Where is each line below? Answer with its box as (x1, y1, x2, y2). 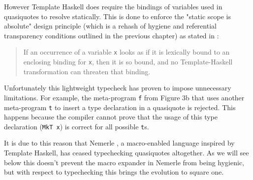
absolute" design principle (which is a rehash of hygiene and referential (4, 21, 217, 31)
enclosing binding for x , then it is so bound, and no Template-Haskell (23, 57, 233, 67)
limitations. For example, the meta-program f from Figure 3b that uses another (4, 92, 245, 102)
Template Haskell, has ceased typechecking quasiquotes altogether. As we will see (4, 148, 249, 158)
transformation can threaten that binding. (23, 66, 151, 76)
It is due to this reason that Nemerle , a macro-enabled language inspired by (4, 138, 235, 148)
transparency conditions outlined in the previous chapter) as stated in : (4, 30, 219, 40)
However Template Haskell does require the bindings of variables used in (4, 1, 222, 11)
